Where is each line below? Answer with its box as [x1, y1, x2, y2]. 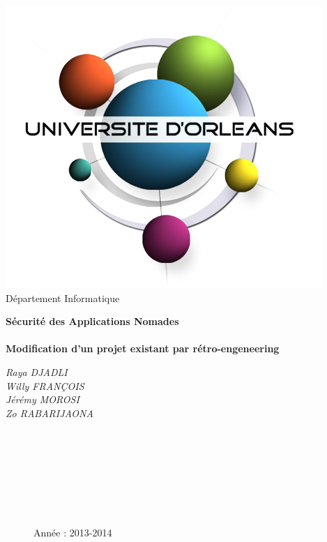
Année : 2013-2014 [33, 525, 112, 539]
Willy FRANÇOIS [6, 378, 84, 393]
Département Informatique [6, 290, 120, 305]
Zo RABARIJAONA [6, 405, 93, 420]
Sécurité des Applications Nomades [6, 314, 179, 329]
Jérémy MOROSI [6, 392, 79, 407]
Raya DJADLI [6, 364, 68, 379]
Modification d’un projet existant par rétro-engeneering [6, 341, 280, 356]
